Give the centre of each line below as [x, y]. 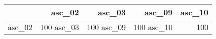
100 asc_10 [153, 27]
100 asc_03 [60, 27]
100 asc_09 [106, 27]
